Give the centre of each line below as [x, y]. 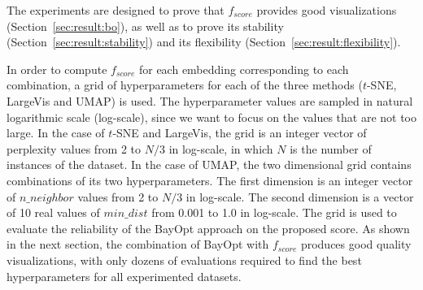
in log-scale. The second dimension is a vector [300, 196]
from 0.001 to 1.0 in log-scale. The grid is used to [274, 212]
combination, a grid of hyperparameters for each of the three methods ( [185, 85]
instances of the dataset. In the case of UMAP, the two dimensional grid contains [209, 164]
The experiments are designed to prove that [116, 10]
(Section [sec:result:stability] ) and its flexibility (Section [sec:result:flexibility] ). [204, 42]
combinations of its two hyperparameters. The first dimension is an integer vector [210, 180]
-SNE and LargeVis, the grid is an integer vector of [240, 133]
